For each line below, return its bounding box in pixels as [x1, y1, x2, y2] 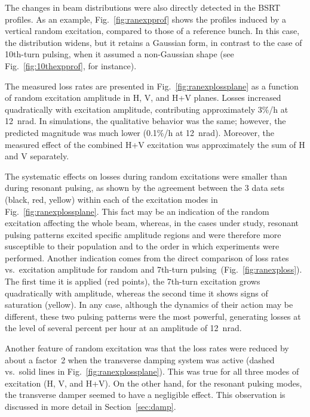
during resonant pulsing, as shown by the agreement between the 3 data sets [5, 181, 284, 194]
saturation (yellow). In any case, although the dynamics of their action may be [5, 298, 293, 311]
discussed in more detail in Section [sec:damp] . [5, 400, 176, 412]
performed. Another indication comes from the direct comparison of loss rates [5, 251, 289, 264]
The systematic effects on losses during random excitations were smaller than [5, 169, 287, 182]
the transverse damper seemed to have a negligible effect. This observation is [5, 388, 286, 401]
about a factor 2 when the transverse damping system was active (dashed [5, 353, 275, 366]
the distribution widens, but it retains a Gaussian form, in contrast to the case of [5, 36, 302, 48]
